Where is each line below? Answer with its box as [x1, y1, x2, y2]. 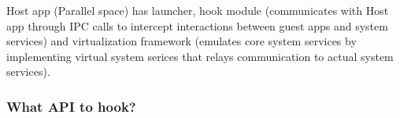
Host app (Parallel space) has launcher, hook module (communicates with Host [6, 2, 389, 18]
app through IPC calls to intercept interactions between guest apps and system [6, 17, 388, 34]
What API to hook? [6, 96, 136, 116]
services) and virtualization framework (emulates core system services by [6, 33, 357, 49]
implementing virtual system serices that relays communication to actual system [6, 48, 394, 64]
